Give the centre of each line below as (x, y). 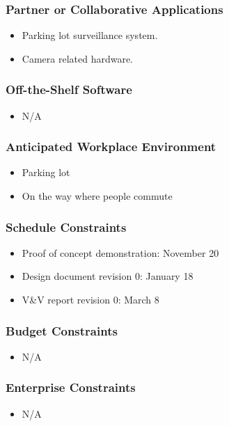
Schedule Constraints (66, 227)
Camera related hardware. (78, 58)
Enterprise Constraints (71, 387)
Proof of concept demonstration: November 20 (120, 252)
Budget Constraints (62, 330)
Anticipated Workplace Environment (111, 147)
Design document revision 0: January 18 (108, 276)
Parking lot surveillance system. (90, 35)
